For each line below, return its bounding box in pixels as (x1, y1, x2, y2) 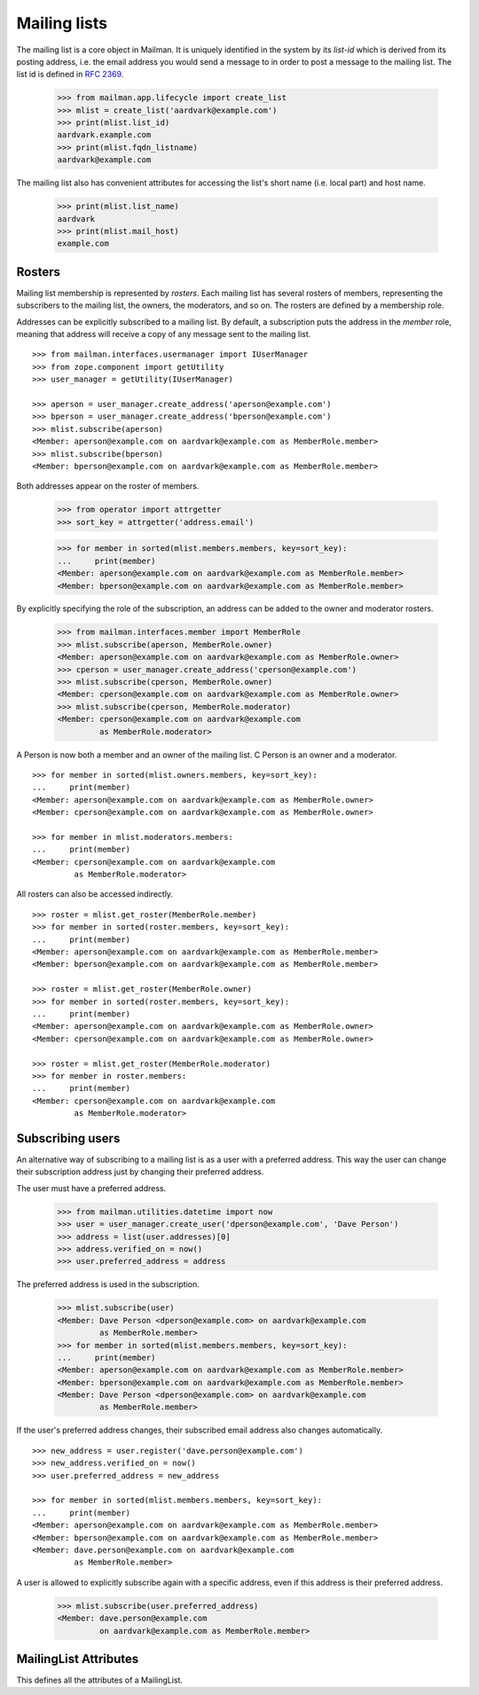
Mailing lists (16, 13, 108, 33)
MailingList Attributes (16, 1651, 139, 1667)
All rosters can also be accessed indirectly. (16, 889, 173, 899)
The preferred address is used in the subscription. (16, 1279, 200, 1290)
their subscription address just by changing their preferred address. (16, 1166, 264, 1177)
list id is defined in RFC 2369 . (16, 69, 124, 80)
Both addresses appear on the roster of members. (16, 481, 200, 491)
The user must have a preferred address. (16, 1182, 167, 1193)
